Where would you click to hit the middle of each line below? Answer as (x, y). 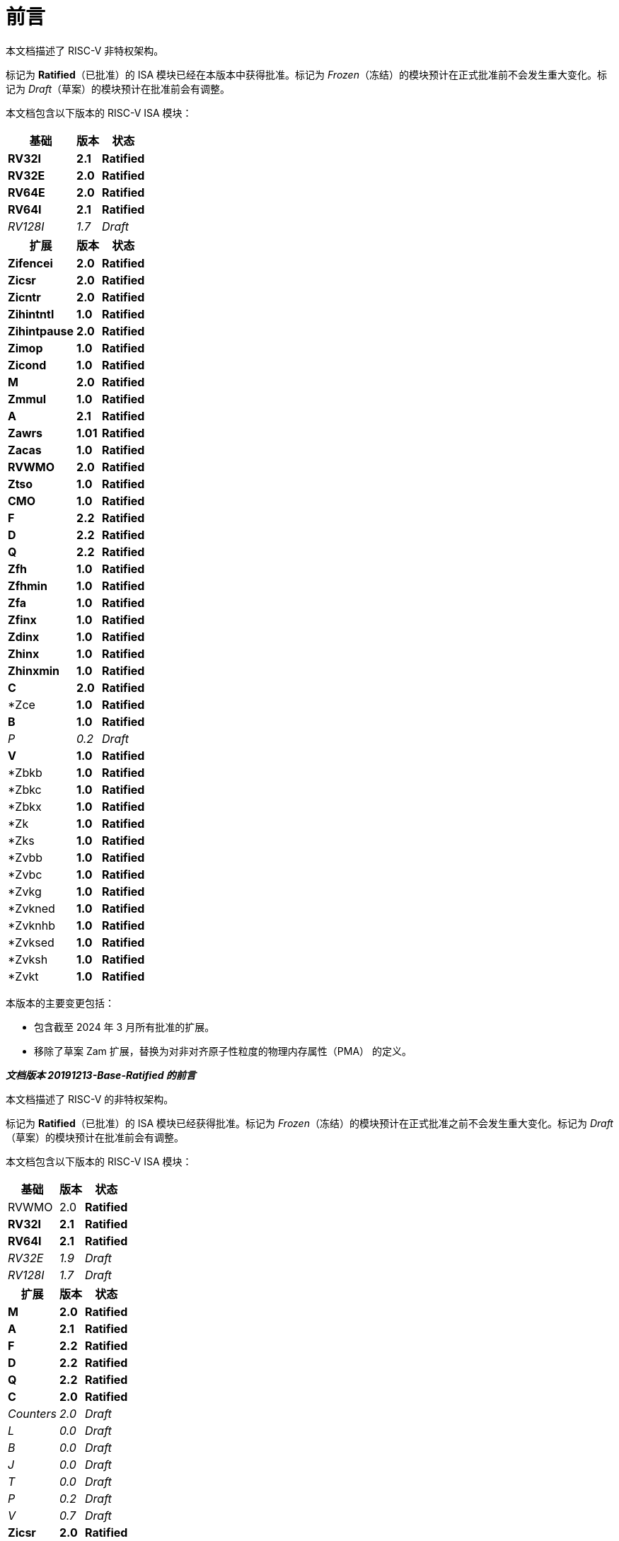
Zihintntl (31, 314)
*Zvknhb (31, 925)
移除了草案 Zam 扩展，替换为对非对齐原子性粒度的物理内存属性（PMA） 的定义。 (223, 1051)
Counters (32, 1413)
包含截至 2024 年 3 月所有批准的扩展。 (125, 1027)
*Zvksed (31, 942)
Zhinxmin (34, 670)
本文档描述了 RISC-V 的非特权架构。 (90, 1099)
